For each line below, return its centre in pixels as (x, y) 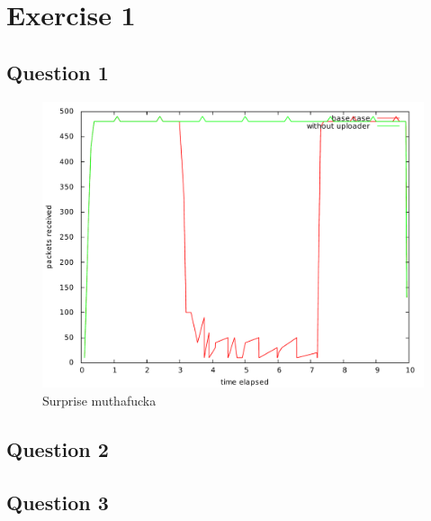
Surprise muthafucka (99, 400)
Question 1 (58, 72)
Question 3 (58, 502)
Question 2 (58, 448)
